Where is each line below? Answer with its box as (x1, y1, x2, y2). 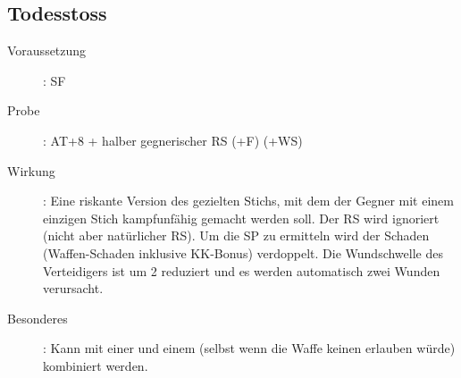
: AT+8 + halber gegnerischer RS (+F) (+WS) (43, 130, 303, 149)
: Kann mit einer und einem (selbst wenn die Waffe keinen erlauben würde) (43, 339, 456, 357)
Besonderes (7, 308, 68, 327)
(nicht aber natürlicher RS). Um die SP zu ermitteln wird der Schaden (43, 226, 430, 245)
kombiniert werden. (43, 356, 148, 374)
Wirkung (7, 161, 55, 180)
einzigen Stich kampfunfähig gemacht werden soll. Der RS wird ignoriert (43, 208, 440, 227)
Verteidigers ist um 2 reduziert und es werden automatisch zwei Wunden (43, 261, 440, 280)
